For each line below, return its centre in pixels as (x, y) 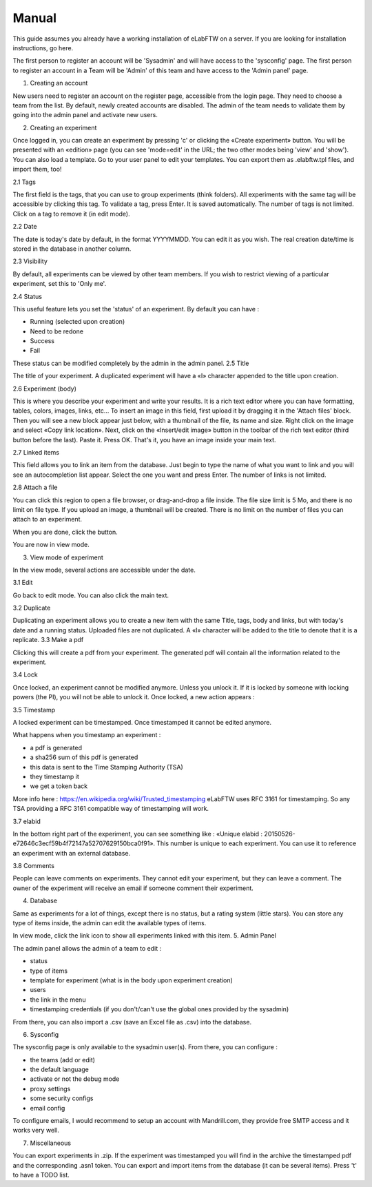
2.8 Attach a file (35, 487)
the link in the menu (58, 1000)
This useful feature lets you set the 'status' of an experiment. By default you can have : (136, 309)
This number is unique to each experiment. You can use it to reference (256, 843)
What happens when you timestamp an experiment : (87, 735)
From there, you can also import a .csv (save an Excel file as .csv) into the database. (132, 1022)
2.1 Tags (24, 182)
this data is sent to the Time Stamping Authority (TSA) (107, 767)
